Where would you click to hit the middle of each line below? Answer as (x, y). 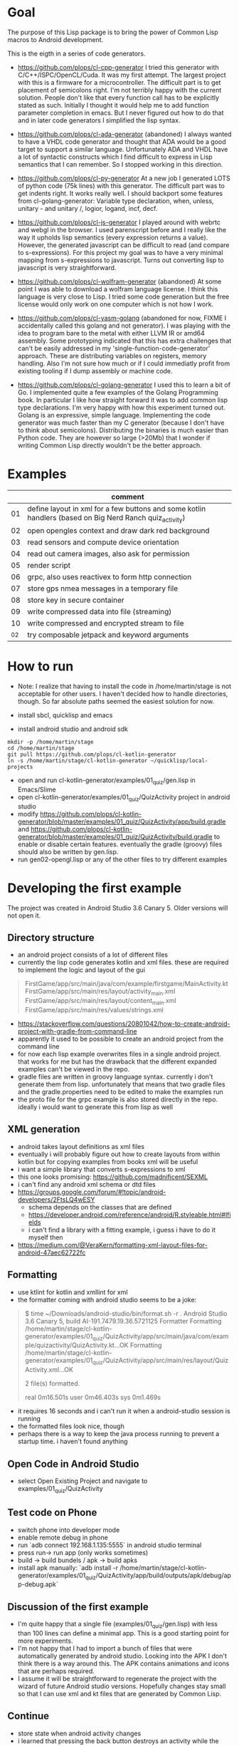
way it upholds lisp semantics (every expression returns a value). (113, 237)
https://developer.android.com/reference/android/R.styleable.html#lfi (129, 1215)
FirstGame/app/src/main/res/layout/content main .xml (100, 1002)
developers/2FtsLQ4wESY (56, 1199)
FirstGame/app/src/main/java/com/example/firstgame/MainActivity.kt (127, 984)
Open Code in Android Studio (73, 1464)
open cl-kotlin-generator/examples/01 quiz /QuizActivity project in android (124, 797)
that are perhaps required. (56, 1670)
